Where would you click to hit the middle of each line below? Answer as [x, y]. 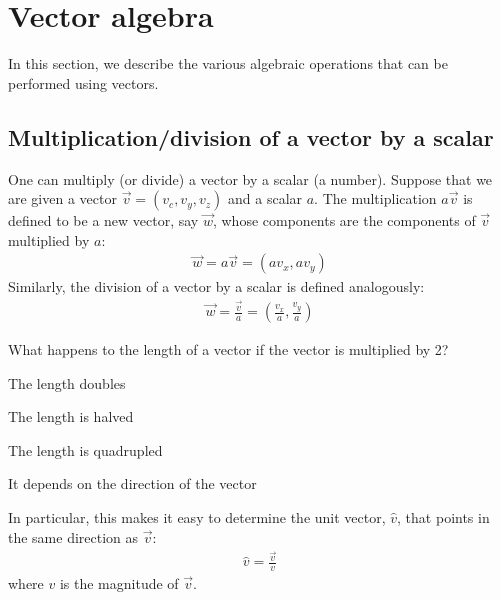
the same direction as [73, 536]
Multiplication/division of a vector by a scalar [251, 136]
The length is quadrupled [85, 449]
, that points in [443, 517]
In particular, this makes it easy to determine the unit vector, [197, 517]
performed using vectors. [83, 82]
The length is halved [71, 416]
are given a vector [62, 198]
